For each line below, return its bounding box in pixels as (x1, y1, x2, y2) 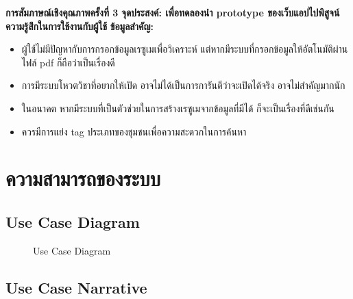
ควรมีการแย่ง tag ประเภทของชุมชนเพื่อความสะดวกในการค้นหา (21, 124, 247, 138)
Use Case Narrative (5, 276, 147, 298)
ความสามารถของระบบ (5, 164, 161, 192)
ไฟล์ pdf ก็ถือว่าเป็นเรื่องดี (21, 55, 115, 69)
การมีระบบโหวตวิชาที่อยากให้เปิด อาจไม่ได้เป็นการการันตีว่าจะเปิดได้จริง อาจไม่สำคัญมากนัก (21, 78, 345, 92)
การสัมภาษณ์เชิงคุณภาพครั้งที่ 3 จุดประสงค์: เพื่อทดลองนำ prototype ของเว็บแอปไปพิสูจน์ (5, 5, 340, 19)
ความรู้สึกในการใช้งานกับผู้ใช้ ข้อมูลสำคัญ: (5, 18, 154, 33)
